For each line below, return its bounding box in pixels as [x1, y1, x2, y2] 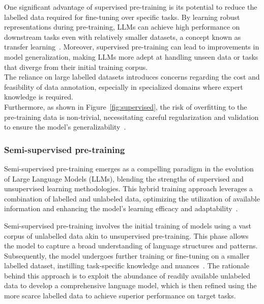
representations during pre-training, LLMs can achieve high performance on [4, 21, 240, 32]
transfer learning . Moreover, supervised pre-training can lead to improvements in [4, 41, 259, 52]
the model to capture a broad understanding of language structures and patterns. [4, 240, 258, 251]
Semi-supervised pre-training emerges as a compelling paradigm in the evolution [4, 163, 254, 173]
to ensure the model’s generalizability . [4, 121, 126, 132]
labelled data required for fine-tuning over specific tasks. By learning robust [4, 11, 240, 22]
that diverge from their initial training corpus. [4, 61, 148, 72]
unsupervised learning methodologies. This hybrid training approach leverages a [4, 183, 253, 194]
